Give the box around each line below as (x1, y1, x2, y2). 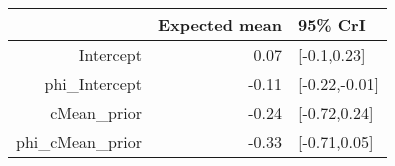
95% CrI (297, 13, 366, 36)
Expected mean (157, 13, 282, 36)
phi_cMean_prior (16, 130, 142, 153)
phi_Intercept (44, 72, 142, 95)
